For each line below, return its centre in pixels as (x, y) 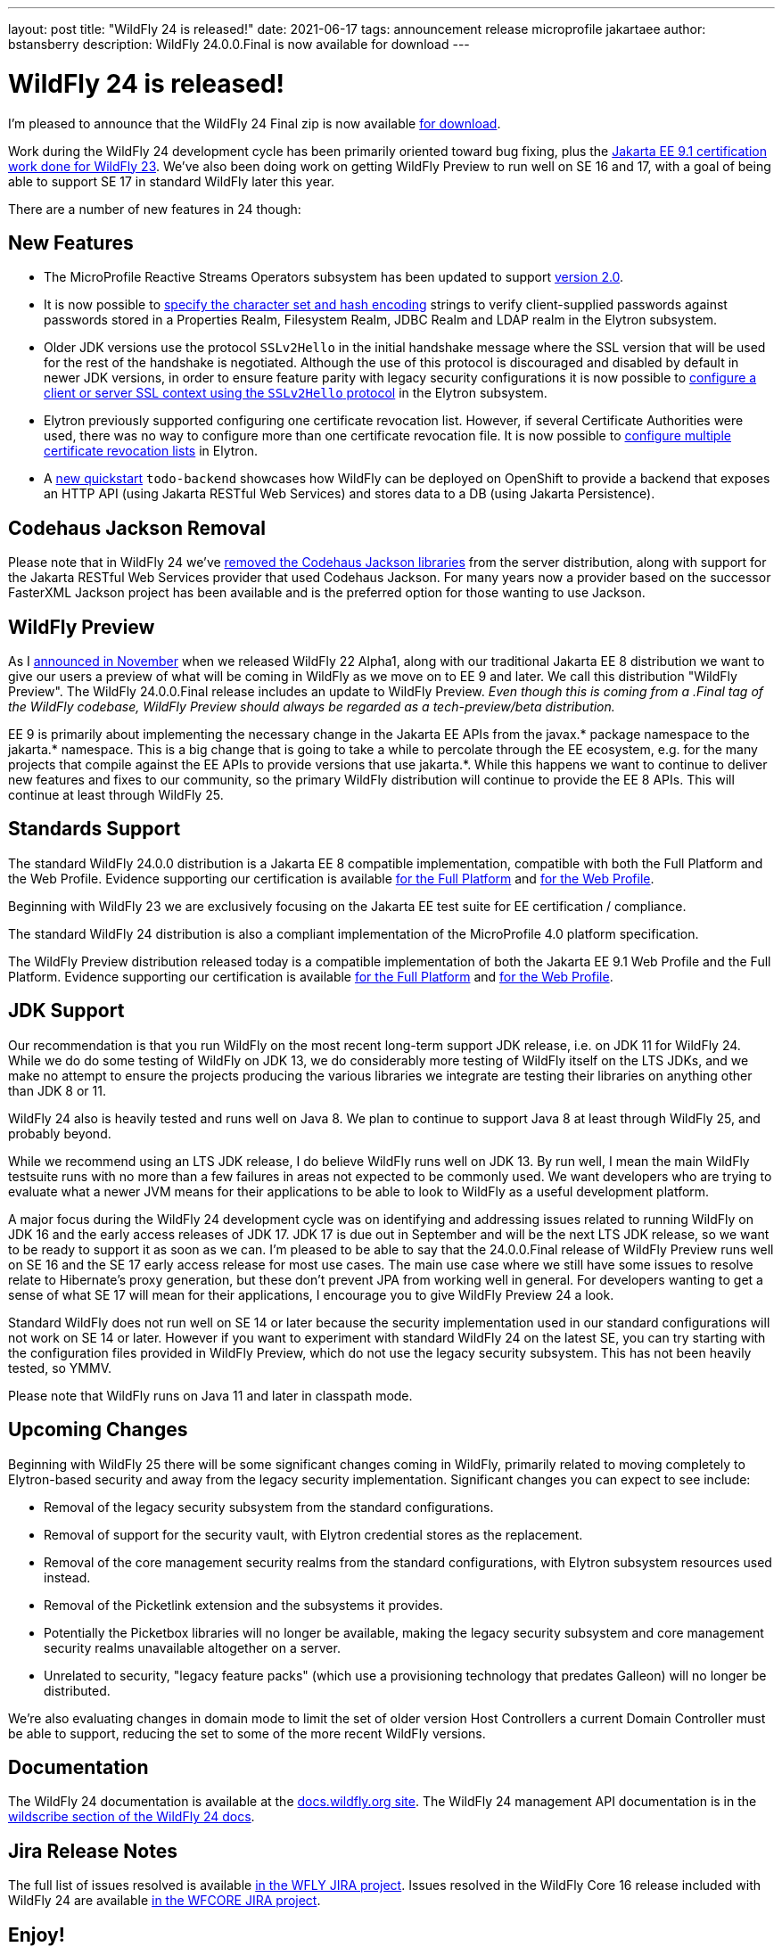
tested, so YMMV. (60, 1368)
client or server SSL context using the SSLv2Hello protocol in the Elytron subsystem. (296, 393)
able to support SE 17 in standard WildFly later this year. (172, 181)
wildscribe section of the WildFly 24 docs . (132, 1817)
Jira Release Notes (93, 1851)
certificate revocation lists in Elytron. (151, 451)
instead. (67, 1577)
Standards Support (95, 829)
